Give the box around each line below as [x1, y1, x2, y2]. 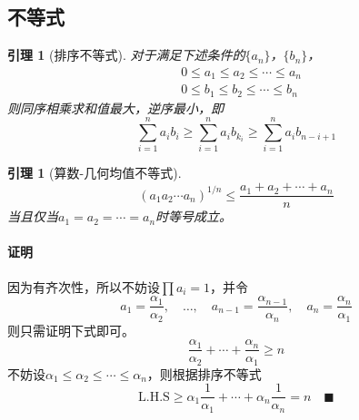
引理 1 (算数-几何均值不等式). [7, 163, 182, 182]
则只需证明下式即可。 [7, 320, 135, 339]
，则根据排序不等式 [146, 364, 262, 383]
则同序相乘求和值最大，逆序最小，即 [7, 98, 224, 117]
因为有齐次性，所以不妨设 [7, 277, 160, 296]
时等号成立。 [155, 207, 233, 226]
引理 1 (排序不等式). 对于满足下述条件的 [7, 45, 245, 64]
